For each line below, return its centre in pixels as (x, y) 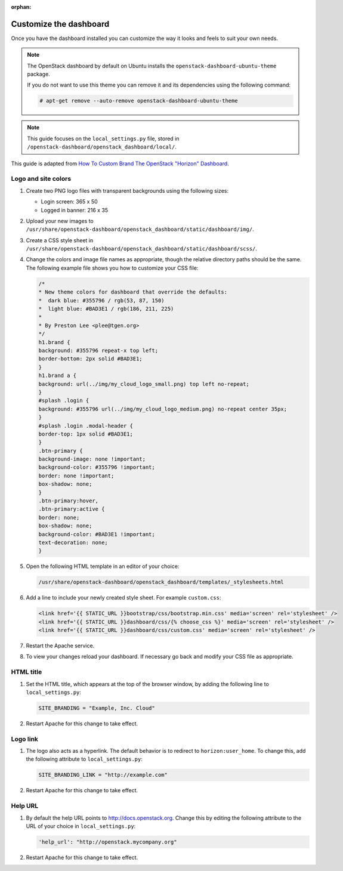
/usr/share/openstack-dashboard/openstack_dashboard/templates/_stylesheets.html (161, 582)
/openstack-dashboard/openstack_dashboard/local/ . (102, 147)
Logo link (25, 739)
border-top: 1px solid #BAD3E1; (86, 434)
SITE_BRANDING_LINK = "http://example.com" (103, 775)
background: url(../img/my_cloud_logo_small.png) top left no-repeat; (144, 384)
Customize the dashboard (60, 24)
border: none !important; (76, 475)
